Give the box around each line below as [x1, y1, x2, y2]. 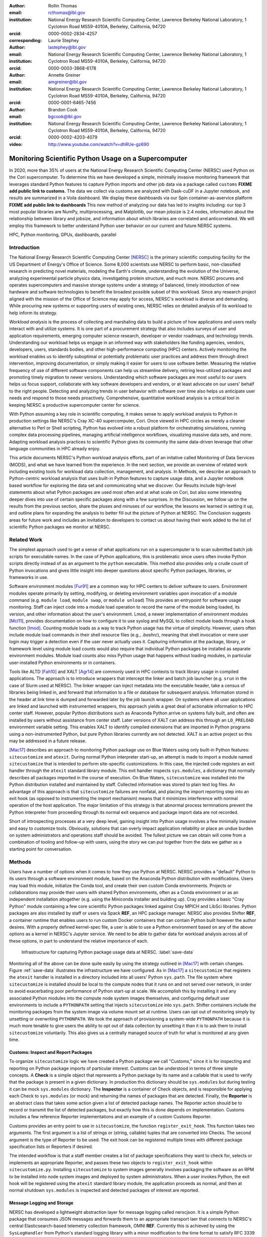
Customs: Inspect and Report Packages [9, 1049, 92, 1055]
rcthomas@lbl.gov [48, 10, 86, 16]
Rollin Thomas [48, 3, 77, 8]
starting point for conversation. [9, 846, 73, 852]
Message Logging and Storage [9, 1200, 74, 1206]
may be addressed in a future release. [9, 738, 87, 744]
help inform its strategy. [9, 310, 58, 316]
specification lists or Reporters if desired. [9, 1143, 93, 1149]
